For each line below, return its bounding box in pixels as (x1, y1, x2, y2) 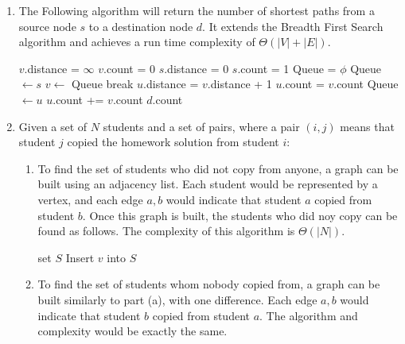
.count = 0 (103, 60, 155, 76)
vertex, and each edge (37, 191, 143, 207)
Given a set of (18, 118, 88, 134)
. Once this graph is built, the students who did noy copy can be (82, 207, 398, 223)
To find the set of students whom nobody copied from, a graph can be (37, 276, 380, 292)
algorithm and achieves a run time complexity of (18, 33, 255, 50)
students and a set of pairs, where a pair (103, 118, 300, 134)
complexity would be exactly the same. (37, 323, 228, 339)
